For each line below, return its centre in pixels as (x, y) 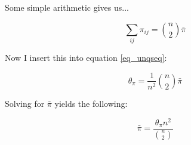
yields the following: (91, 103)
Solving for (25, 103)
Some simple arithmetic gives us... (67, 7)
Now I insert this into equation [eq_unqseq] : (86, 57)
